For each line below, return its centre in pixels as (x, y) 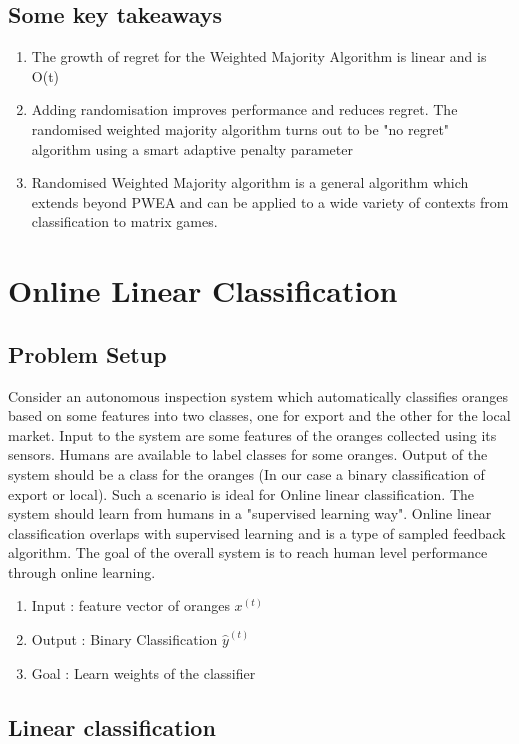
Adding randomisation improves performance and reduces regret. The (244, 109)
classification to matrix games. (124, 221)
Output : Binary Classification (124, 639)
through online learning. (82, 571)
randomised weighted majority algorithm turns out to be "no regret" (240, 128)
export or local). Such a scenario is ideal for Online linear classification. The (241, 493)
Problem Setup (87, 353)
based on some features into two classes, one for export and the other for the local (259, 415)
